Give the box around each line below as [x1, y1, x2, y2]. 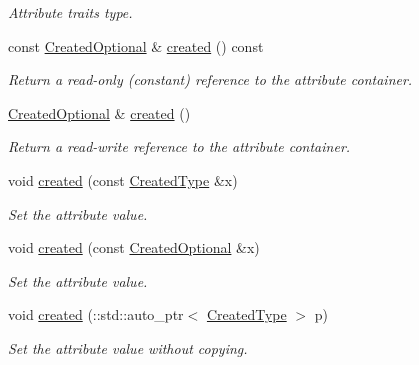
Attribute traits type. [8, 2, 133, 22]
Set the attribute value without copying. [8, 337, 248, 358]
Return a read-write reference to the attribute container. [8, 136, 351, 157]
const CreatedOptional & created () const [8, 35, 264, 56]
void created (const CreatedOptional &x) [8, 237, 260, 258]
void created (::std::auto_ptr [8, 304, 184, 325]
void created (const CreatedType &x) [8, 169, 238, 190]
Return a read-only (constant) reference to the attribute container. [8, 69, 413, 90]
